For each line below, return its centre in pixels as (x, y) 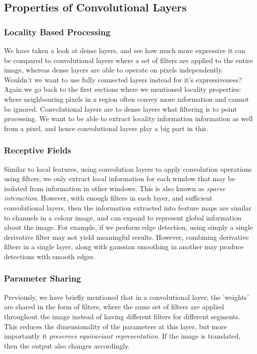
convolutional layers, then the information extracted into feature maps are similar (128, 207)
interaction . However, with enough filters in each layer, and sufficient (108, 198)
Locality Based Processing (57, 32)
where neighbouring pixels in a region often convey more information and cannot (127, 99)
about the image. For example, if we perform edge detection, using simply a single (128, 227)
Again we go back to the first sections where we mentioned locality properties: (123, 89)
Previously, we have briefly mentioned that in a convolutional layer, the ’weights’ (127, 297)
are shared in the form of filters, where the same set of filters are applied (114, 307)
